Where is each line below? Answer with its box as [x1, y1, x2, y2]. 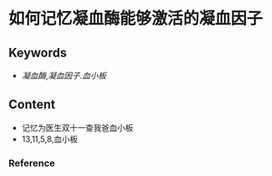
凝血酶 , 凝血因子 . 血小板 [21, 70, 106, 81]
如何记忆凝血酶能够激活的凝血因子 [8, 8, 264, 29]
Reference [8, 156, 55, 169]
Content [8, 97, 56, 112]
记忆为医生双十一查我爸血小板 [21, 122, 133, 132]
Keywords [8, 44, 67, 60]
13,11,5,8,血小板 [21, 133, 78, 144]
